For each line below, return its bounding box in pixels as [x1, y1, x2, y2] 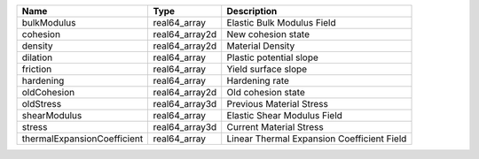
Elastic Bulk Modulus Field [226, 17, 336, 28]
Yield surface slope [226, 63, 308, 75]
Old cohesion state [226, 87, 305, 98]
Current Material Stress [226, 121, 324, 132]
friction [21, 63, 52, 75]
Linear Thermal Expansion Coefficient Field [226, 132, 407, 145]
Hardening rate [226, 75, 290, 87]
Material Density [226, 40, 295, 52]
